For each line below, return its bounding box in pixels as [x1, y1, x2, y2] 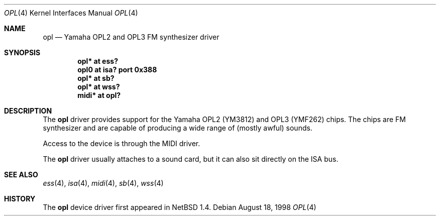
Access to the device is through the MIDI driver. [43, 139, 200, 148]
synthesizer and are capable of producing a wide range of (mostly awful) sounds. [43, 124, 312, 132]
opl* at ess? [77, 57, 118, 65]
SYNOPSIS [4, 48, 41, 57]
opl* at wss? [77, 82, 120, 91]
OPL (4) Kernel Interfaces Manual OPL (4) [4, 9, 138, 17]
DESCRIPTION [4, 106, 52, 115]
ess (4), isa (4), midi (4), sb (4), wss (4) [43, 179, 164, 187]
